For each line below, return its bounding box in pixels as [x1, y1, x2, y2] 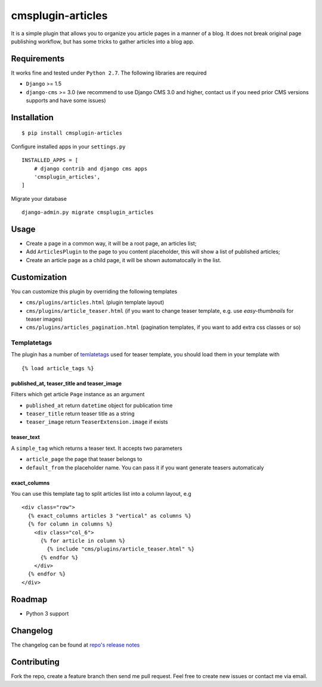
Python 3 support [26, 610, 69, 617]
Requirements [11, 54, 65, 64]
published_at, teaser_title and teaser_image [11, 380, 122, 387]
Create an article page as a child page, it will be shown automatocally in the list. [26, 256, 222, 263]
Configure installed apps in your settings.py [11, 143, 126, 150]
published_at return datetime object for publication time [26, 402, 173, 409]
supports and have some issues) [26, 97, 106, 104]
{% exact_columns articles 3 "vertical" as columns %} [27, 512, 192, 519]
